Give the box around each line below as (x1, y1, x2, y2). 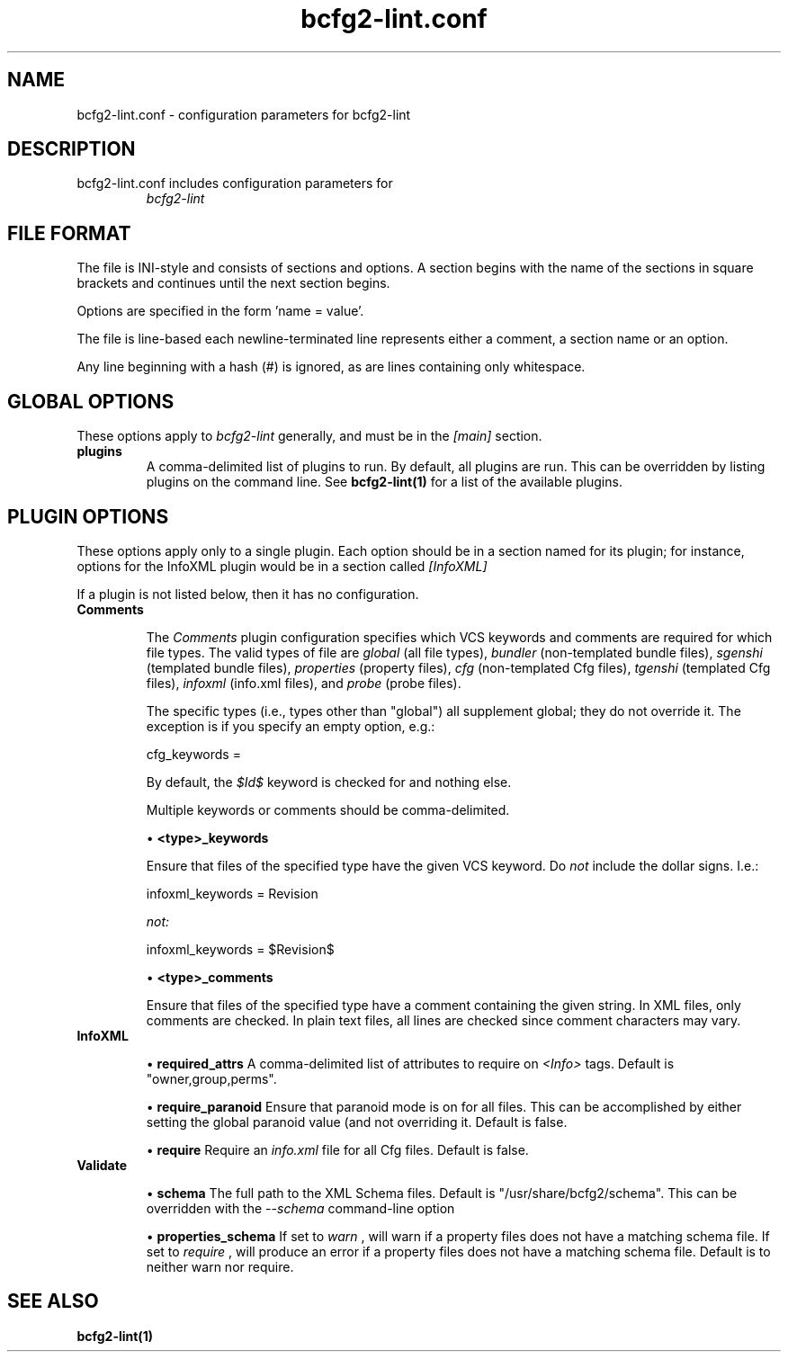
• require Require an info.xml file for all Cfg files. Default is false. (146, 1141, 529, 1158)
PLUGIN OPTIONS (7, 505, 169, 528)
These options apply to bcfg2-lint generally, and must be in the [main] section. (76, 428, 542, 444)
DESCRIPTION (7, 138, 136, 161)
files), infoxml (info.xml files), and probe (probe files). (146, 675, 461, 691)
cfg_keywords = (146, 746, 241, 762)
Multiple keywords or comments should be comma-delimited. (146, 801, 510, 818)
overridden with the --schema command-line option (146, 1200, 455, 1216)
